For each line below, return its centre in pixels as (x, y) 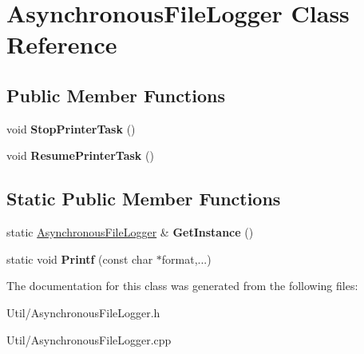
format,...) (186, 259)
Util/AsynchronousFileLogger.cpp (89, 339)
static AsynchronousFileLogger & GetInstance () (130, 232)
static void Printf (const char (80, 259)
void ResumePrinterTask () (80, 155)
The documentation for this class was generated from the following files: (182, 286)
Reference (62, 44)
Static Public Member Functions (144, 199)
